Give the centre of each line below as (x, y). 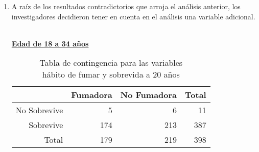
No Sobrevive (39, 110)
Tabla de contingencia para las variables (111, 63)
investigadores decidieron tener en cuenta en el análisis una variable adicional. (133, 16)
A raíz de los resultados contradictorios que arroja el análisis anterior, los (126, 6)
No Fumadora (149, 95)
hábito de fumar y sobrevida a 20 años (111, 74)
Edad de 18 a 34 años (50, 43)
